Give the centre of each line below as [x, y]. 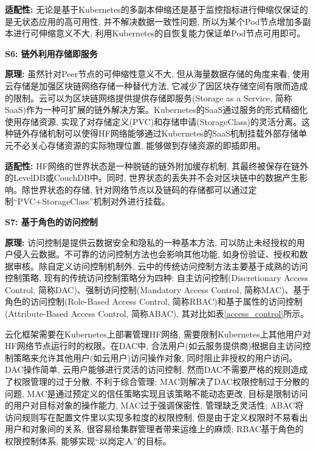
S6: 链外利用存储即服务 [51, 53]
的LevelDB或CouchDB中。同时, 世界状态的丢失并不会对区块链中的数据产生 [152, 178]
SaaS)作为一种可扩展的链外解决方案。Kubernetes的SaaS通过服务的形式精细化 [156, 110]
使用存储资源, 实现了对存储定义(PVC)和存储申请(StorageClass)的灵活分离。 [153, 121]
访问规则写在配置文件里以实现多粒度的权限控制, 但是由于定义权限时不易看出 [156, 417]
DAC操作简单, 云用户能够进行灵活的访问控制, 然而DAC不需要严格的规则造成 [156, 369]
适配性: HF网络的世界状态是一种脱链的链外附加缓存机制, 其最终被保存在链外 [157, 165]
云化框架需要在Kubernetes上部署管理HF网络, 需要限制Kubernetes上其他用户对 [158, 334]
